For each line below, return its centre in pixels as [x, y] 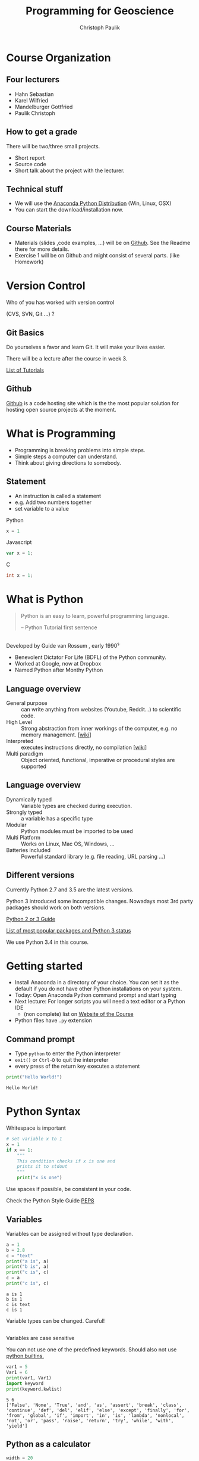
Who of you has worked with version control [60, 303]
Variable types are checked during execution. [77, 806]
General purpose [27, 703]
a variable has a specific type [57, 818]
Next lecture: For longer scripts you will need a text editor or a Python [100, 1002]
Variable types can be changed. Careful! [56, 1320]
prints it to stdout [42, 1167]
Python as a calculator [48, 1444]
